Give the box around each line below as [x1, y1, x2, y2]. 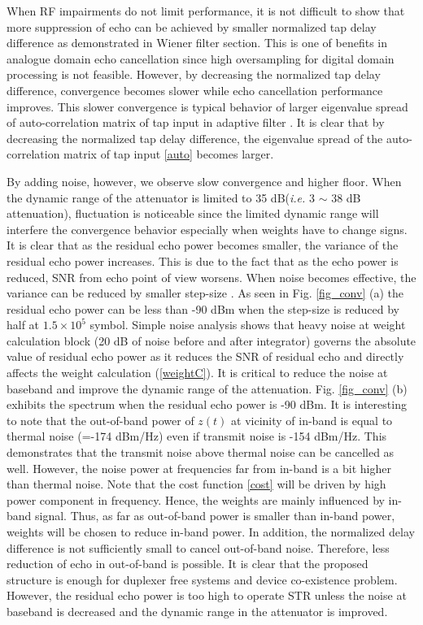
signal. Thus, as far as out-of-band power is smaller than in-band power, [35, 507, 395, 524]
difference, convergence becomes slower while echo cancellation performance [7, 81, 383, 98]
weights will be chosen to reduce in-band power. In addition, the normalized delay [7, 523, 415, 540]
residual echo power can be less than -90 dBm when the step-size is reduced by [7, 300, 399, 317]
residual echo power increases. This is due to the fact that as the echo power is [7, 252, 399, 269]
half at [7, 316, 40, 333]
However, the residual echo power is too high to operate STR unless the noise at [7, 587, 407, 604]
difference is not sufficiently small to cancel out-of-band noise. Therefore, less [7, 539, 390, 556]
